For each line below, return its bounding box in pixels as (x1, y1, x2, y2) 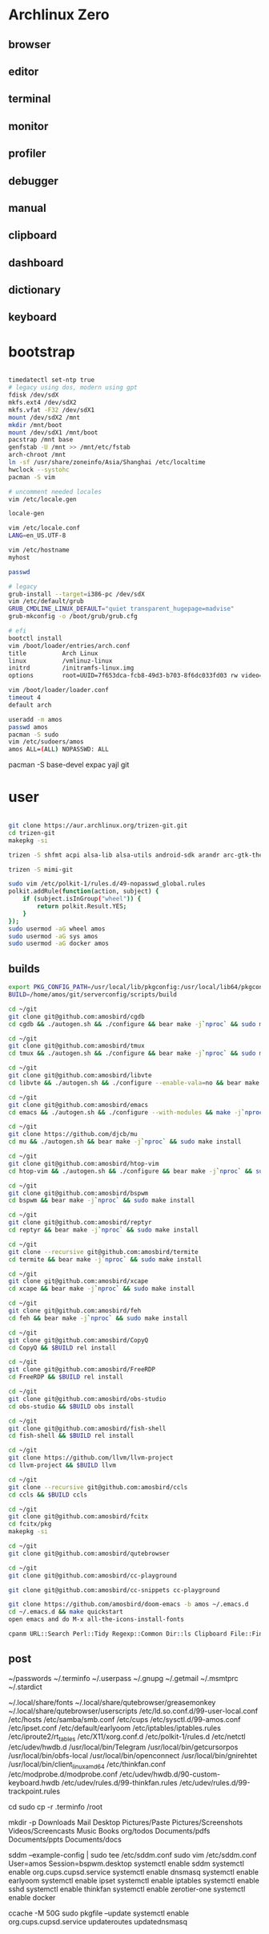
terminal (8, 92, 51, 106)
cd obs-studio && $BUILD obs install (8, 1403, 134, 1411)
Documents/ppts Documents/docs (8, 1834, 122, 1844)
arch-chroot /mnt (8, 451, 66, 459)
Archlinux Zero (8, 6, 110, 24)
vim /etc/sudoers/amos (8, 738, 84, 746)
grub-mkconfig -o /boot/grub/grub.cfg (8, 613, 138, 621)
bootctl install (8, 634, 62, 642)
